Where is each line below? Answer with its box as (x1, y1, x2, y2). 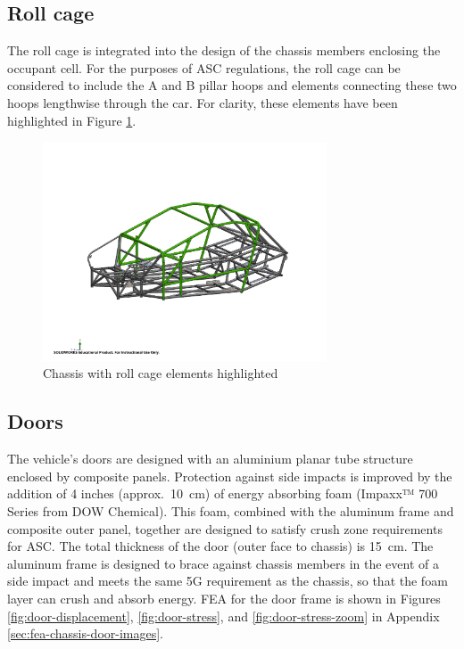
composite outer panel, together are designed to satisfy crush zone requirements (7, 519, 443, 538)
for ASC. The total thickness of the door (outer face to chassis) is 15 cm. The (7, 537, 434, 555)
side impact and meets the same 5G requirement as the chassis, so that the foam (7, 571, 448, 590)
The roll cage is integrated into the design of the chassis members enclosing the (7, 41, 441, 60)
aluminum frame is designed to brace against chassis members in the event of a (7, 554, 439, 572)
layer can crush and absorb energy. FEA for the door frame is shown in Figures (7, 588, 441, 607)
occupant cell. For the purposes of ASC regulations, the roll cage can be (7, 58, 401, 77)
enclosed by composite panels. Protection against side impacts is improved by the (7, 466, 452, 485)
